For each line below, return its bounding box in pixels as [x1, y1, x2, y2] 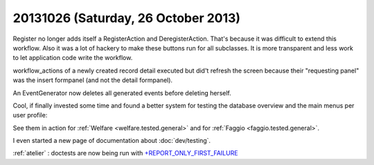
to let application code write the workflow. [12, 54, 133, 62]
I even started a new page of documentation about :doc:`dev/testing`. [12, 137, 211, 145]
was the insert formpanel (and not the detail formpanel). [12, 76, 173, 84]
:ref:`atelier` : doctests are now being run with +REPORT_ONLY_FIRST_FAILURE [12, 149, 238, 157]
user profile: [12, 111, 48, 119]
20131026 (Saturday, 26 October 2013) [12, 10, 241, 26]
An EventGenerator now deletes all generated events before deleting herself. [12, 88, 231, 97]
